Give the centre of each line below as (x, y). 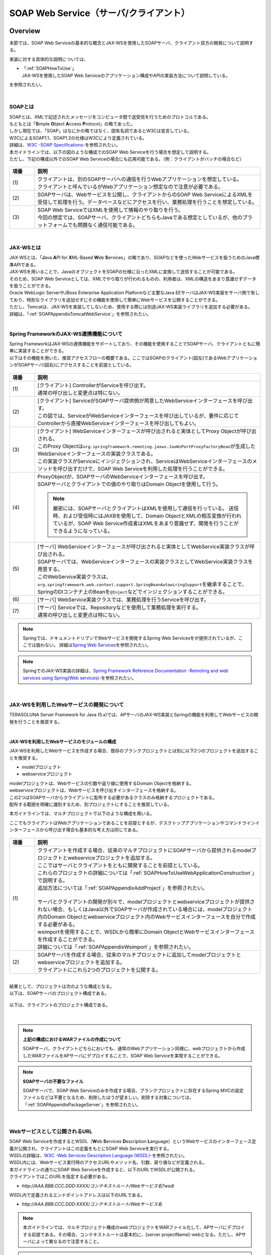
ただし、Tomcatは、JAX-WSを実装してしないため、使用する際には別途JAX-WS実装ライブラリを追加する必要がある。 (131, 307)
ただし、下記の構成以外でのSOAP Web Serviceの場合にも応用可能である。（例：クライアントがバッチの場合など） (127, 159)
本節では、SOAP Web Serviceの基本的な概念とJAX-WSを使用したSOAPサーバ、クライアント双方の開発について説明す (131, 43)
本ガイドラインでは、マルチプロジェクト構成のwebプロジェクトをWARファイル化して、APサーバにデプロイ (134, 1227)
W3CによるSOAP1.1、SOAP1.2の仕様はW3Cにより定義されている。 (78, 138)
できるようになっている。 (83, 531)
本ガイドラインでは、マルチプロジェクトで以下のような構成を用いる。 (82, 814)
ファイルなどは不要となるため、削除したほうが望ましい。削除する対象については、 (108, 1097)
